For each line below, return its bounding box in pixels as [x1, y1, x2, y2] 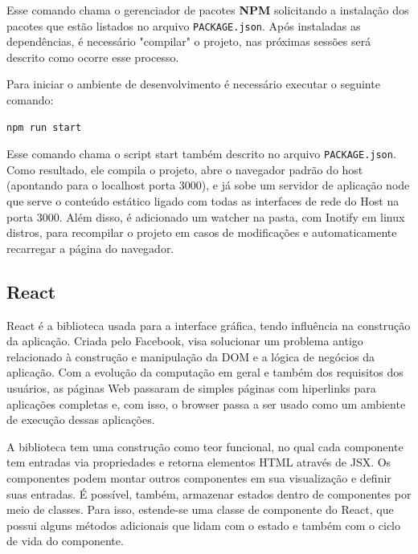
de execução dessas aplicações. [6, 411, 155, 428]
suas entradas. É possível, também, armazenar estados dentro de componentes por [6, 485, 412, 502]
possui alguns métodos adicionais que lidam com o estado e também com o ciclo [6, 516, 400, 533]
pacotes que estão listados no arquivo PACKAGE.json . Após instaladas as [6, 17, 361, 34]
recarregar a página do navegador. [6, 239, 174, 256]
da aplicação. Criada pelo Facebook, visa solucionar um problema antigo [6, 332, 363, 349]
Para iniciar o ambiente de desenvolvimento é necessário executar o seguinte [6, 75, 380, 92]
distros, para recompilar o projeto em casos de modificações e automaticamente [6, 224, 397, 241]
